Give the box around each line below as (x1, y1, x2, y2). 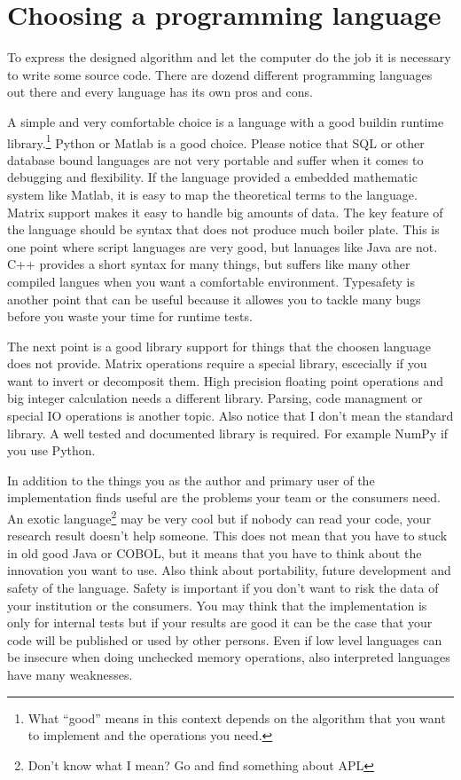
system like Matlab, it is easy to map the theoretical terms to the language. (7, 185, 418, 203)
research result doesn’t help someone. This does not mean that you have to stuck (7, 526, 448, 545)
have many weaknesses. (7, 666, 133, 684)
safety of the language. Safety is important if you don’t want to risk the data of (7, 579, 439, 597)
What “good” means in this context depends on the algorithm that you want (27, 708, 446, 727)
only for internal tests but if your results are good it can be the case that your (7, 613, 433, 632)
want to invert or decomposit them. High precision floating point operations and (7, 371, 443, 390)
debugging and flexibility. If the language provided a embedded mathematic (7, 168, 418, 186)
